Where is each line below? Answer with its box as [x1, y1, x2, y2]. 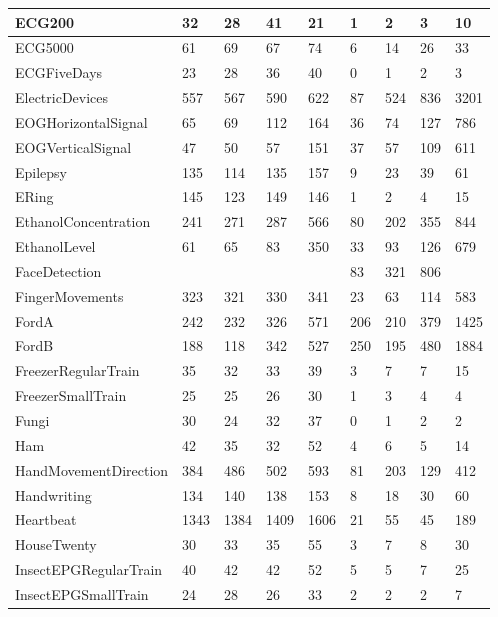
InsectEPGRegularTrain [15, 559, 163, 580]
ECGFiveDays [15, 62, 103, 83]
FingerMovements [15, 285, 124, 306]
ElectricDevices [15, 87, 109, 108]
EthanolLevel [15, 236, 96, 257]
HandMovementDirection [15, 459, 169, 480]
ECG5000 [15, 37, 74, 58]
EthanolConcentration [15, 211, 151, 232]
